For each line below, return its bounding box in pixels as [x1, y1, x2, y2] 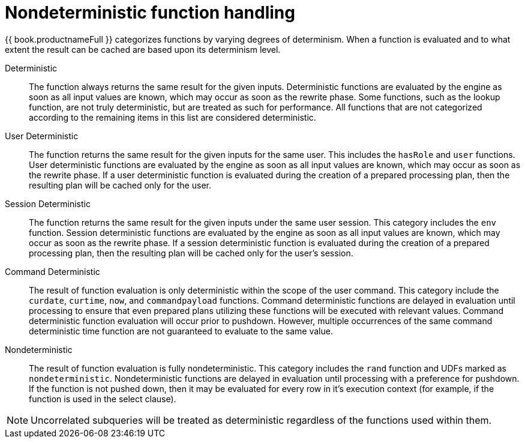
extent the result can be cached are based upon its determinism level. [5, 44, 281, 55]
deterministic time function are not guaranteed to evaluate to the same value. [29, 325, 333, 336]
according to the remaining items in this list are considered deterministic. [29, 112, 316, 122]
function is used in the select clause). [29, 393, 176, 404]
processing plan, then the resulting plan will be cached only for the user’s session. [29, 247, 353, 258]
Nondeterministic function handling [5, 2, 295, 23]
